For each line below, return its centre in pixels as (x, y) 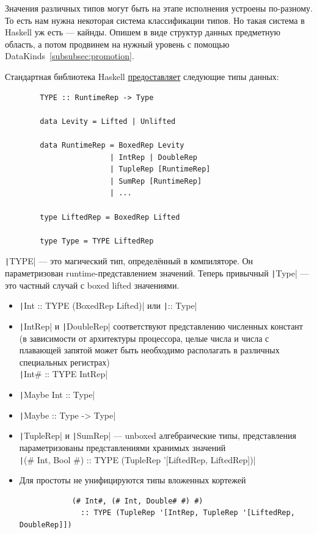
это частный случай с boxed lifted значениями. (92, 285)
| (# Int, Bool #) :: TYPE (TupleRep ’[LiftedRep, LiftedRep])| (137, 459)
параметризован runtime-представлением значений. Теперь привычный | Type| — (157, 272)
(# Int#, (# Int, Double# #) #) (137, 501)
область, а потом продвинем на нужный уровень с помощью (117, 44)
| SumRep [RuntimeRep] (156, 181)
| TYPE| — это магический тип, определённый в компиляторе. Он (129, 261)
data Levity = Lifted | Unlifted (108, 121)
